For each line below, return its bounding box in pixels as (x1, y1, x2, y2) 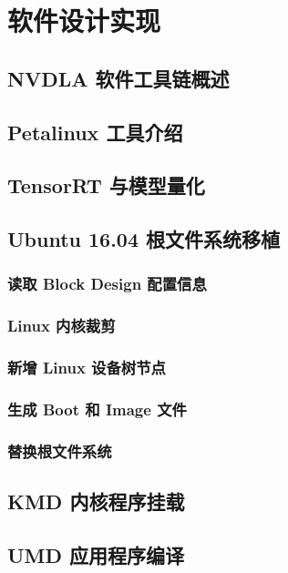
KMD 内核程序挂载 (7, 487, 185, 516)
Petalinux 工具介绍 (7, 118, 183, 146)
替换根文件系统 (7, 439, 112, 462)
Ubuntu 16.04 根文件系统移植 (7, 225, 281, 253)
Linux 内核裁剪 (7, 314, 116, 337)
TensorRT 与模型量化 (7, 171, 205, 200)
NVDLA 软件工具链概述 (7, 64, 230, 92)
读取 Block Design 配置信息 (7, 272, 207, 295)
